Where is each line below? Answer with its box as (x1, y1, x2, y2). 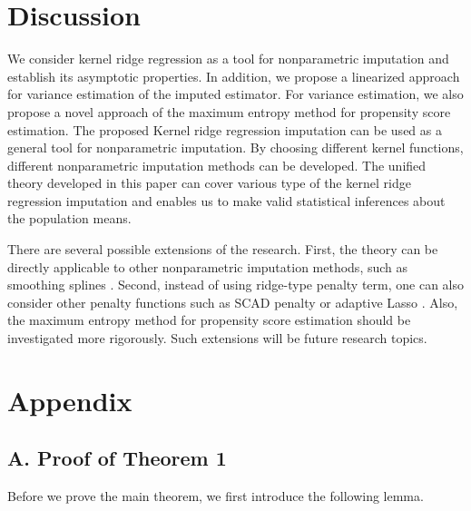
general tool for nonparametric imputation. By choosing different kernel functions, (7, 138, 464, 157)
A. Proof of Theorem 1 (7, 444, 227, 472)
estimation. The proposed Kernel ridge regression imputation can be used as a (7, 120, 442, 139)
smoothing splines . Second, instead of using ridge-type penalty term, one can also (7, 275, 464, 294)
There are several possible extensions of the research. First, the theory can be (7, 240, 438, 259)
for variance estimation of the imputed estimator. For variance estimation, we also (7, 84, 464, 103)
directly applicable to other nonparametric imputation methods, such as (7, 257, 408, 276)
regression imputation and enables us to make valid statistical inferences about (7, 191, 446, 210)
